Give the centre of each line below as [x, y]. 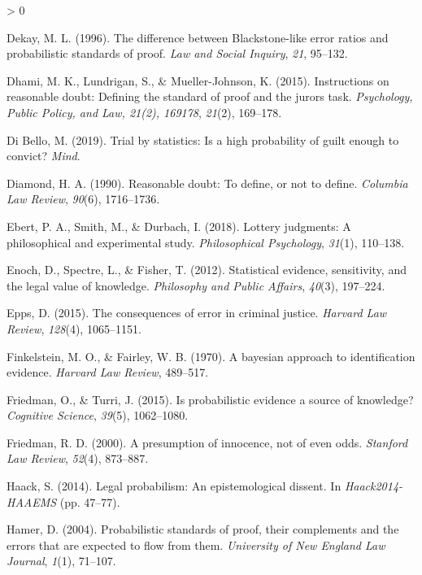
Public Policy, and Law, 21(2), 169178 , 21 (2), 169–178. [144, 112]
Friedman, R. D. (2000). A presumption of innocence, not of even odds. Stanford [207, 442]
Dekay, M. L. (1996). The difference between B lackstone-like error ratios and [198, 37]
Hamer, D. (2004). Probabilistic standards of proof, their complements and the [203, 529]
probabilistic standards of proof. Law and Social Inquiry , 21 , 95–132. [177, 53]
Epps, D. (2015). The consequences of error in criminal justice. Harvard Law [197, 313]
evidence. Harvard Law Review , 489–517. [108, 372]
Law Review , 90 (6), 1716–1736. [83, 199]
